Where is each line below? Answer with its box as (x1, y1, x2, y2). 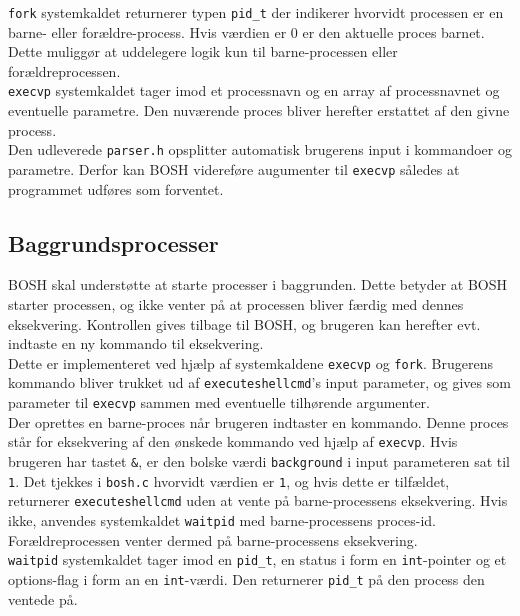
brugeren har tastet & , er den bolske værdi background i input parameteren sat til (8, 450, 511, 471)
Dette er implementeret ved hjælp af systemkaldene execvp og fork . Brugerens (8, 352, 493, 373)
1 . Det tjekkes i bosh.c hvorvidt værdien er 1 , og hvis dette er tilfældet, (8, 470, 450, 491)
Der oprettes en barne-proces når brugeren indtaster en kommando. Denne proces (8, 411, 509, 432)
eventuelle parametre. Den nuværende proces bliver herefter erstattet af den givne (8, 100, 510, 121)
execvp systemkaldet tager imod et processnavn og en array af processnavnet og (8, 80, 500, 101)
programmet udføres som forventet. (8, 178, 224, 199)
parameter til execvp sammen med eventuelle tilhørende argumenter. (8, 392, 430, 413)
